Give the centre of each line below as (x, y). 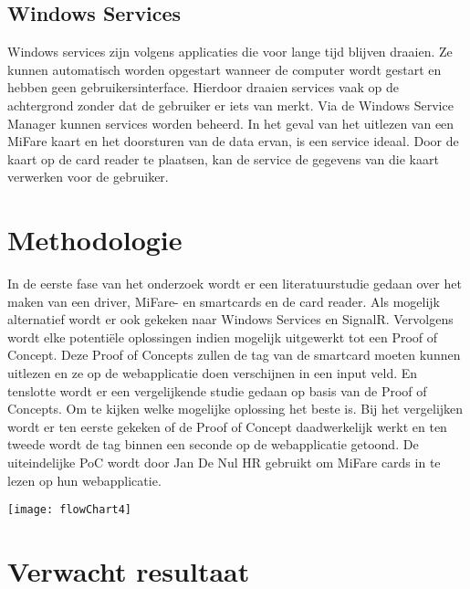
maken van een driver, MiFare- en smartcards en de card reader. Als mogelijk (224, 301)
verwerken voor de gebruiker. (88, 177)
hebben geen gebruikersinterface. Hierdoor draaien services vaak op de (204, 87)
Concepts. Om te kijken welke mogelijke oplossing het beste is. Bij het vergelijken (235, 409)
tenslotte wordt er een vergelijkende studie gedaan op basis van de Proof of (217, 390)
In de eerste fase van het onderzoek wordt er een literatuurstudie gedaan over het (235, 284)
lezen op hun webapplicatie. (84, 480)
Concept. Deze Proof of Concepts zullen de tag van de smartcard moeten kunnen (234, 355)
